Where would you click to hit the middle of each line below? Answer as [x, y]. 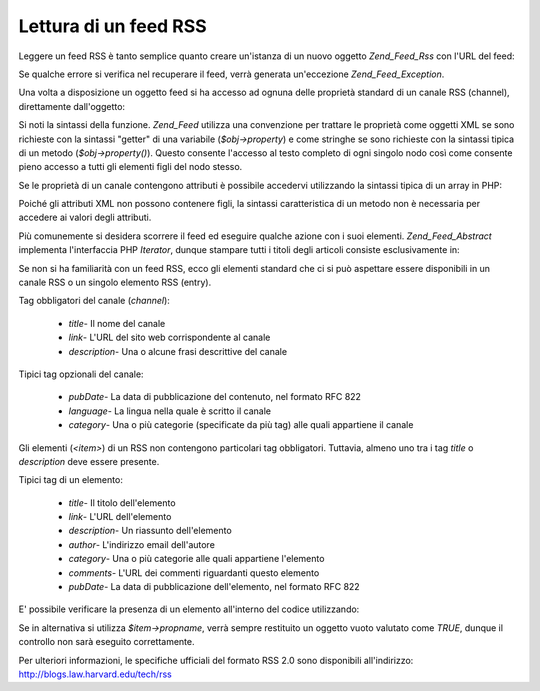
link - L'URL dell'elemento [120, 517]
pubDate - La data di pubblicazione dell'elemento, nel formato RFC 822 [214, 587]
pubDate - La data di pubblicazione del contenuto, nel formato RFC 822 [215, 397]
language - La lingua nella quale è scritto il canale [170, 411]
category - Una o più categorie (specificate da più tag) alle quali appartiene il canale [241, 425]
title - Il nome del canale [117, 323]
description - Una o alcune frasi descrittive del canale [178, 351]
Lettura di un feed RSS [112, 26]
